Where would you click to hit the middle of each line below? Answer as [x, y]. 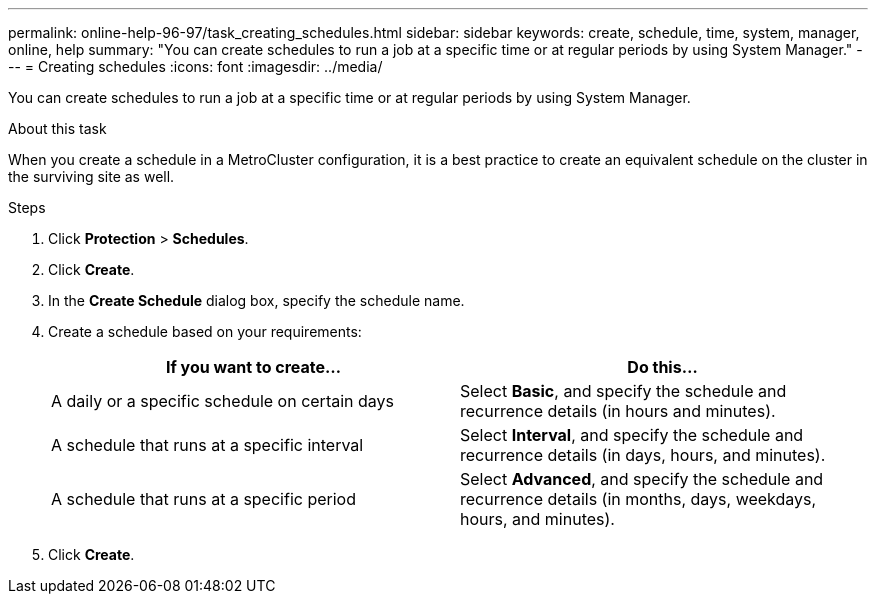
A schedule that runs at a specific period [203, 499]
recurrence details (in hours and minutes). [618, 411]
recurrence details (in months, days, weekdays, [638, 499]
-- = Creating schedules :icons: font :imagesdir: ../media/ [195, 66]
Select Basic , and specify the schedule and [623, 391]
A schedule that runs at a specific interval [207, 445]
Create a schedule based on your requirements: [205, 331]
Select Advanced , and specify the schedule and [642, 479]
